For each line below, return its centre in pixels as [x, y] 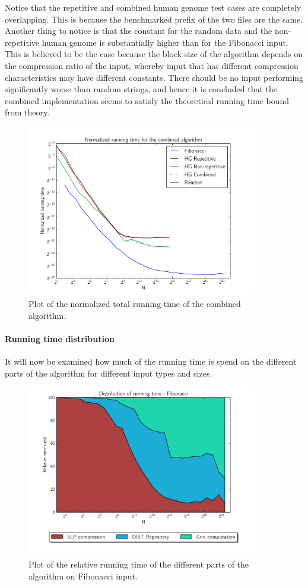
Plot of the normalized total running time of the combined [135, 303]
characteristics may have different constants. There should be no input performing [154, 77]
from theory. [27, 112]
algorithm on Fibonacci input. [83, 576]
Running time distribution [60, 338]
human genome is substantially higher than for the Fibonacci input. [165, 42]
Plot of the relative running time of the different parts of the [139, 564]
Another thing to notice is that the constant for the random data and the [139, 31]
